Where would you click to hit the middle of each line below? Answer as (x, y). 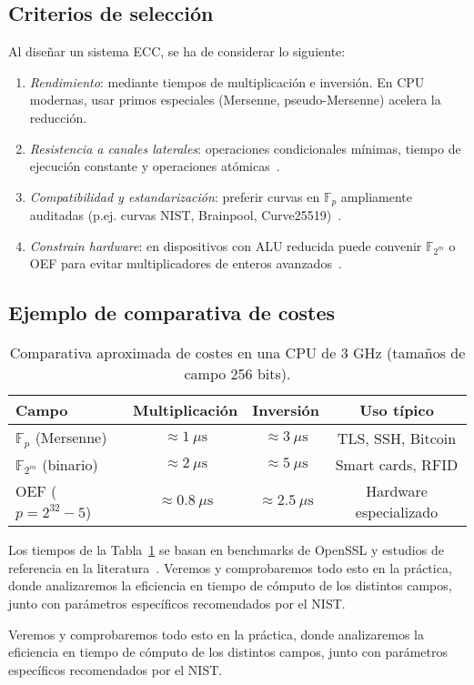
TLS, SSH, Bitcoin (397, 438)
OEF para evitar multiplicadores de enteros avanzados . (186, 263)
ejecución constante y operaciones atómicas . (155, 166)
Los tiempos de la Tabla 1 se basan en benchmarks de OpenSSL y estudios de (226, 550)
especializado (397, 512)
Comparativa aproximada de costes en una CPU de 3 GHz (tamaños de (237, 353)
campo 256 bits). (237, 374)
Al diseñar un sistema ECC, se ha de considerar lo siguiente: (177, 51)
